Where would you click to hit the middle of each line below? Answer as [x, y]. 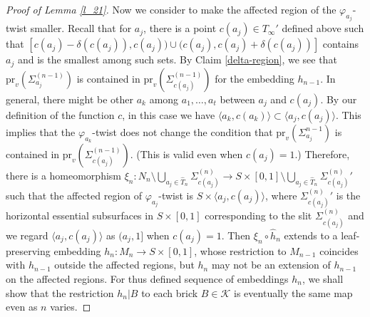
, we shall [323, 279]
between [237, 99]
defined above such [323, 28]
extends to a [311, 235]
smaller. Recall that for [81, 28]
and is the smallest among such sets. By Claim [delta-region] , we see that [177, 59]
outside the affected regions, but [124, 265]
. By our [339, 99]
